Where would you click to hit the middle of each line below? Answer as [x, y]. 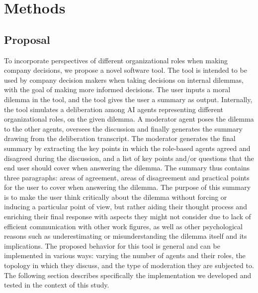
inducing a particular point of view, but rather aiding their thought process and [126, 207]
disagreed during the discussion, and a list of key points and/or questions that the [129, 158]
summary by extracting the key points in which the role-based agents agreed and [127, 148]
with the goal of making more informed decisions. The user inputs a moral [117, 89]
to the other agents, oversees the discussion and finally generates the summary [123, 128]
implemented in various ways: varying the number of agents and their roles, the [125, 255]
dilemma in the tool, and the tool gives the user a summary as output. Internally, [128, 99]
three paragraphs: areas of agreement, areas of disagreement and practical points [127, 177]
